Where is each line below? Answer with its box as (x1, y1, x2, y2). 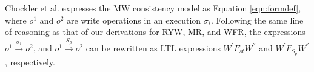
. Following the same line (210, 13, 304, 26)
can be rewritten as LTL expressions (85, 41, 221, 54)
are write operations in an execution (67, 13, 201, 26)
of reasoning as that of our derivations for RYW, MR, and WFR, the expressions (5, 25, 306, 38)
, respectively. (5, 55, 55, 68)
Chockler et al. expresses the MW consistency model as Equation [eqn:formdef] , (5, 2, 301, 14)
